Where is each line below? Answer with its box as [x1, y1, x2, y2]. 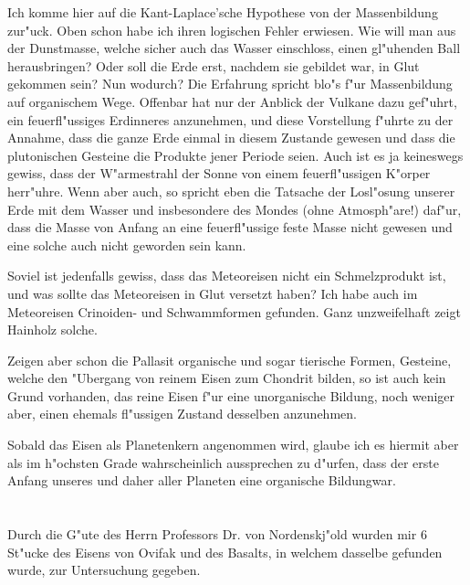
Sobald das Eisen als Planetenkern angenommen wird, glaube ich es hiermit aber [7, 435, 459, 454]
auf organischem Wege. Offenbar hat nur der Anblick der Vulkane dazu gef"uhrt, [7, 91, 457, 111]
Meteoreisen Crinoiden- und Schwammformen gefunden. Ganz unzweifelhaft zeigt [7, 302, 461, 321]
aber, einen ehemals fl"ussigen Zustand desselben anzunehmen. [7, 404, 357, 423]
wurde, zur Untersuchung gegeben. [7, 560, 201, 580]
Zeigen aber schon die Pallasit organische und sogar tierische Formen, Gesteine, [7, 350, 452, 369]
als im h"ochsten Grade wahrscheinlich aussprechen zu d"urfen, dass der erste [7, 452, 440, 472]
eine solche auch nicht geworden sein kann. [7, 235, 246, 254]
